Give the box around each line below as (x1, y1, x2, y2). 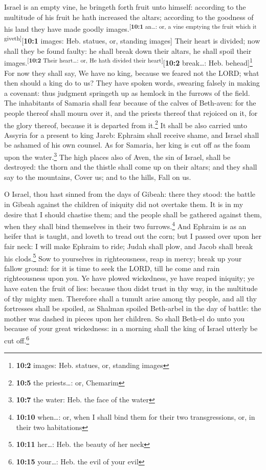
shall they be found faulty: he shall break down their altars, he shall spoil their (4, 45, 252, 56)
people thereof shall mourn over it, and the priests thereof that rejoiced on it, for (4, 107, 258, 118)
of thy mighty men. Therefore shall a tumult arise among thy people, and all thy (4, 293, 257, 303)
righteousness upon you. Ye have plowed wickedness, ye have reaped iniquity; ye (4, 273, 255, 283)
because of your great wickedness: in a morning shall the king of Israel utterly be (4, 323, 258, 334)
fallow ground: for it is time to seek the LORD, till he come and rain (4, 262, 220, 273)
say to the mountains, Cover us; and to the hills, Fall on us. (4, 171, 191, 182)
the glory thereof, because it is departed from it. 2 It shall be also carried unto (4, 118, 247, 130)
